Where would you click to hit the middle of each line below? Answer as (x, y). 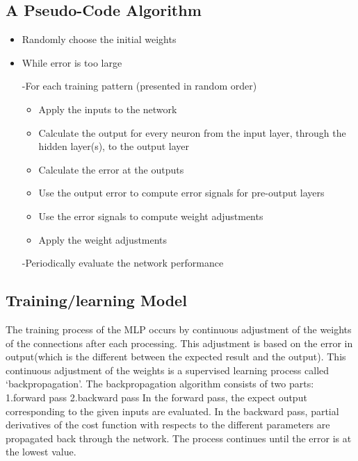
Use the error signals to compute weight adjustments (151, 216)
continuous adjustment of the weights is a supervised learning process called (168, 370)
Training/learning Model (96, 300)
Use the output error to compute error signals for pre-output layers (181, 193)
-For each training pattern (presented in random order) (139, 86)
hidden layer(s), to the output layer (114, 146)
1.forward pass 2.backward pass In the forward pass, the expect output (156, 397)
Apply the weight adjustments (103, 239)
